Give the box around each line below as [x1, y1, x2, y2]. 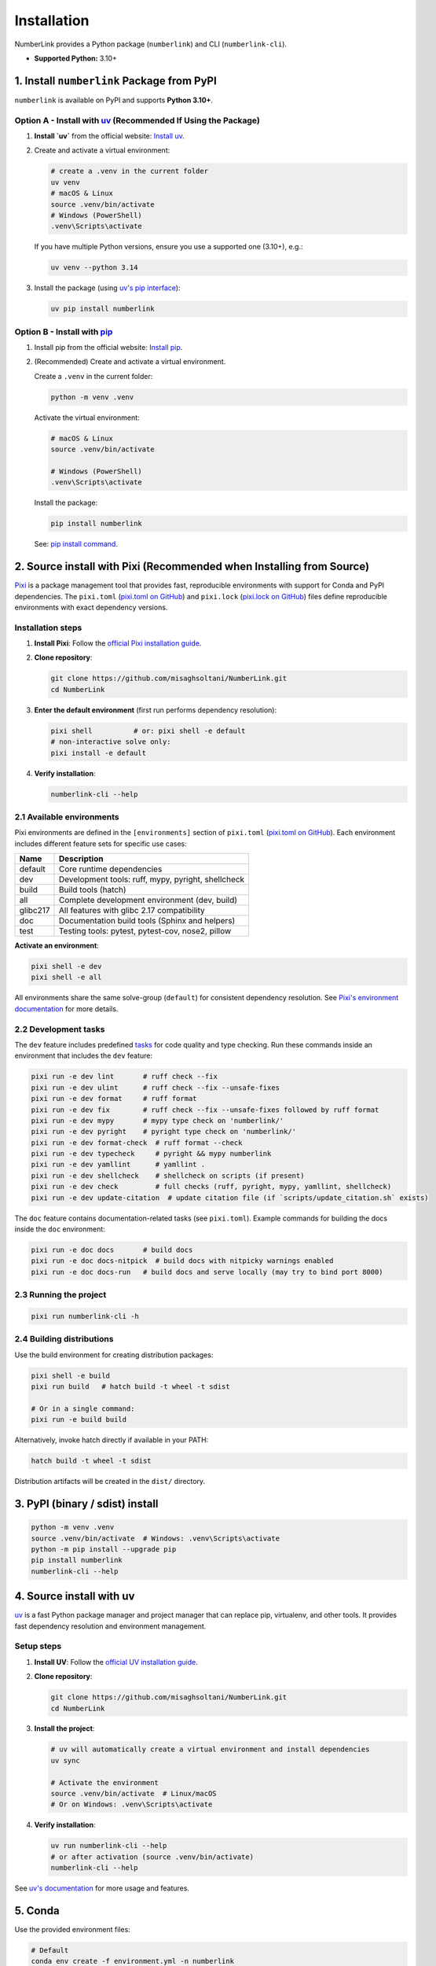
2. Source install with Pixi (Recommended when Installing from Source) [14, 560, 369, 573]
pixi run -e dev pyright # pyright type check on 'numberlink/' [31, 1127, 297, 1136]
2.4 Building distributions [14, 1334, 114, 1345]
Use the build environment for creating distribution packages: [14, 1349, 214, 1360]
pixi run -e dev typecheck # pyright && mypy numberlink [31, 1149, 272, 1158]
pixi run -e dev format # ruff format [31, 1094, 197, 1103]
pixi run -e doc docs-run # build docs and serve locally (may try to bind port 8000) [31, 1267, 384, 1276]
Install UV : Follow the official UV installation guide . [34, 1657, 198, 1666]
